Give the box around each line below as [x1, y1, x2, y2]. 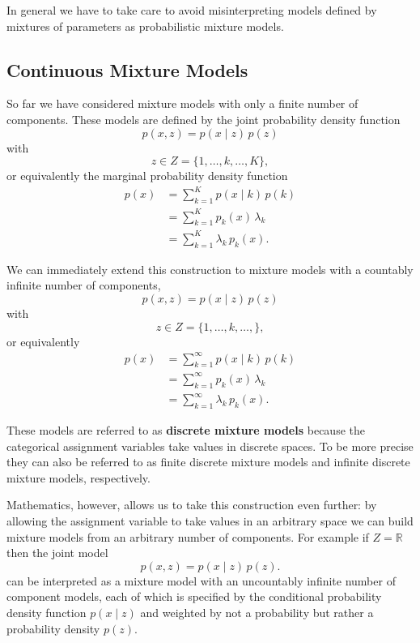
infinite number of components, [6, 276, 161, 294]
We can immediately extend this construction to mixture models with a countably [6, 260, 414, 277]
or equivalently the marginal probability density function [6, 167, 288, 184]
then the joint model [6, 544, 108, 561]
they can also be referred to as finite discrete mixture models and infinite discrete [6, 453, 410, 470]
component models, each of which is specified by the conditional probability [6, 588, 382, 605]
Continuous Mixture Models [6, 57, 248, 82]
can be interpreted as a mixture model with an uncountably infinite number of [6, 572, 396, 589]
